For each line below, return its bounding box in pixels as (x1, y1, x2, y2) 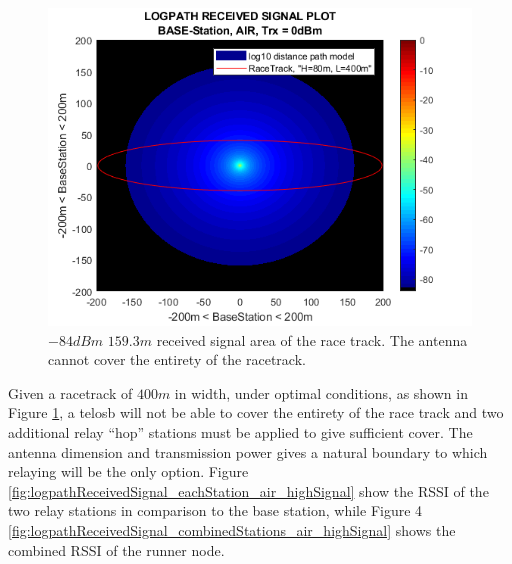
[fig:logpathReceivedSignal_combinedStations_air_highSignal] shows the (8, 519, 456, 540)
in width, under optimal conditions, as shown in (174, 382, 468, 403)
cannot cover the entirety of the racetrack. (48, 349, 306, 370)
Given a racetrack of (8, 382, 133, 403)
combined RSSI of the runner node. (8, 539, 225, 560)
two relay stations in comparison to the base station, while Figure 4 (8, 500, 423, 521)
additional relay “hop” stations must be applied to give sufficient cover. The (8, 421, 473, 442)
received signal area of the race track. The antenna (156, 329, 468, 350)
